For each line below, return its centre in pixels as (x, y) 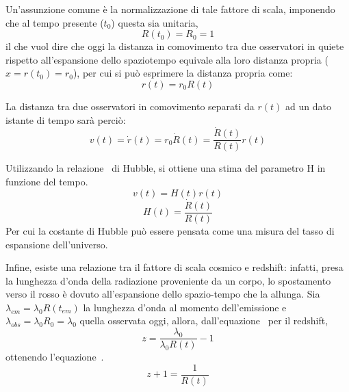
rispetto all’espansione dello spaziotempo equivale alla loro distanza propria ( (167, 59)
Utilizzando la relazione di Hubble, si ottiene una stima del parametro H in (166, 168)
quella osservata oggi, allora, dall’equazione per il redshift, (204, 321)
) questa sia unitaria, (155, 22)
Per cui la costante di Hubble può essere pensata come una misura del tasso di (170, 230)
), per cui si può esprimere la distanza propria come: (183, 73)
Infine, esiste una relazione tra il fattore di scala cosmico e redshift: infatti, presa (174, 267)
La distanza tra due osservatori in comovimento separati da (130, 106)
